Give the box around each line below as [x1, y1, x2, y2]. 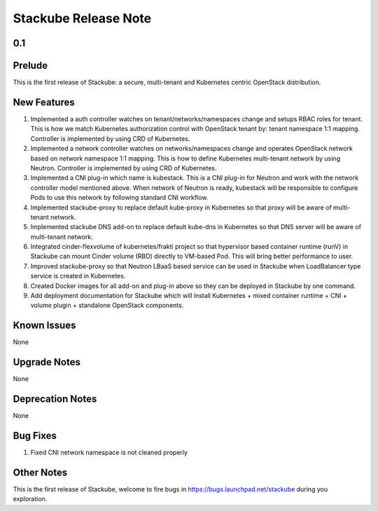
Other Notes [13, 466, 68, 478]
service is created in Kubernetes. [30, 272, 126, 280]
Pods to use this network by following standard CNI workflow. [30, 193, 209, 202]
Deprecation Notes [13, 393, 97, 405]
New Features [13, 96, 75, 108]
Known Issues [13, 320, 76, 332]
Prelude [13, 60, 48, 71]
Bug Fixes [13, 430, 57, 442]
